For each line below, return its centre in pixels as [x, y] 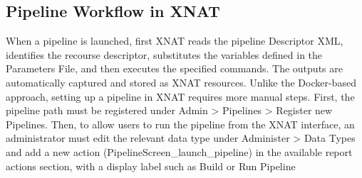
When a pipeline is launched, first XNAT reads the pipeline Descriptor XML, [175, 41]
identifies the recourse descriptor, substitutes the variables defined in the [164, 54]
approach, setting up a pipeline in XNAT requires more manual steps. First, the [180, 96]
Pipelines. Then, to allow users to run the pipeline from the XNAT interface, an [180, 124]
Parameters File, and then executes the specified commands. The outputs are [174, 68]
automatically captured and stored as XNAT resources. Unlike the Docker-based [181, 82]
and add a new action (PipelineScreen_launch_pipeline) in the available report [179, 151]
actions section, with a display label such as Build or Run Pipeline [151, 166]
